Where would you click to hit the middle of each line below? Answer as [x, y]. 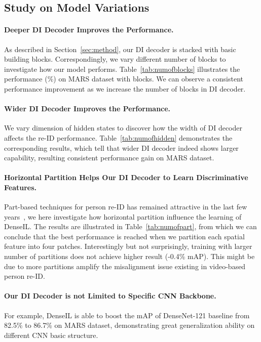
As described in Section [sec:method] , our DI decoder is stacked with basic [120, 49]
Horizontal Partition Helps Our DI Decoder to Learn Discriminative [126, 177]
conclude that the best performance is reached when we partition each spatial [124, 236]
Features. [21, 187]
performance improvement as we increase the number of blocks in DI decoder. [125, 88]
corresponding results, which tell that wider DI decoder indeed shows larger [121, 147]
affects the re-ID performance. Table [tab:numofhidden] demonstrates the [118, 137]
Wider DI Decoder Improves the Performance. [87, 109]
